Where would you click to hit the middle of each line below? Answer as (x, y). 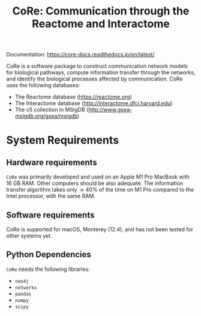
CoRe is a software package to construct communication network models (97, 66)
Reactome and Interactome (101, 24)
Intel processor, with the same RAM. (51, 196)
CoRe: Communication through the (101, 11)
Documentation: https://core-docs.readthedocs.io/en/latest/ (80, 55)
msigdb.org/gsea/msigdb (46, 116)
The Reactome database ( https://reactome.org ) (73, 97)
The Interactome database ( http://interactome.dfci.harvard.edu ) (94, 103)
